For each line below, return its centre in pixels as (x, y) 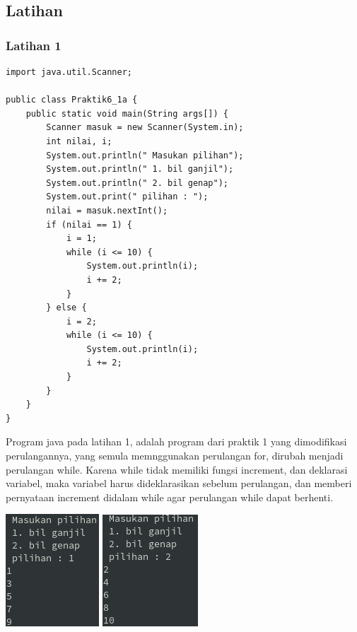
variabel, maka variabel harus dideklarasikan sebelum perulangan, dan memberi (179, 483)
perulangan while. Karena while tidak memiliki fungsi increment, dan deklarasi (177, 469)
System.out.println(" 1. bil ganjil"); (140, 169)
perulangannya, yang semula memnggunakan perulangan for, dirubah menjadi (175, 456)
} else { (66, 308)
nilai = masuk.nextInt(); (107, 210)
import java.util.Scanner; (69, 72)
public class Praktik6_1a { (72, 100)
